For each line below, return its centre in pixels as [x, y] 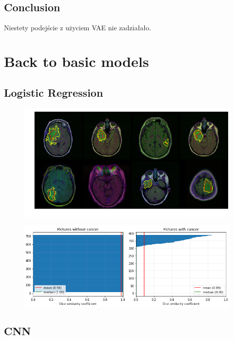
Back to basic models [77, 61]
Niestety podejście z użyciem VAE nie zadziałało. [78, 28]
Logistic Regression [54, 92]
